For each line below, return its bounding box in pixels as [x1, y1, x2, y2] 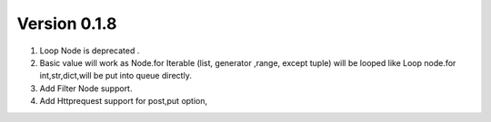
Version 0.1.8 [16, 14, 117, 33]
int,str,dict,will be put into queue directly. [39, 70, 193, 81]
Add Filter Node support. [39, 82, 133, 94]
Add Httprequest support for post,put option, [39, 96, 208, 107]
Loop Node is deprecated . [39, 45, 140, 56]
